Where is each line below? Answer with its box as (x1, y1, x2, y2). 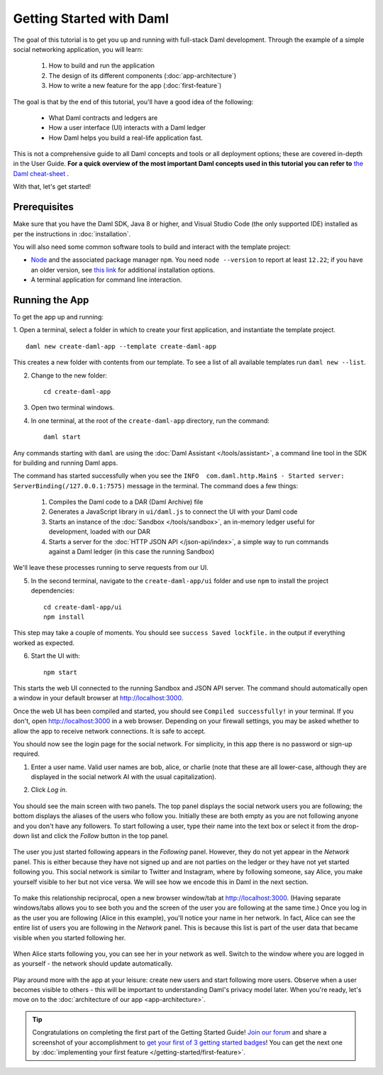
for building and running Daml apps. (13, 458, 118, 467)
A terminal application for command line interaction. (30, 275, 182, 284)
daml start (43, 433, 82, 441)
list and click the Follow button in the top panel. (30, 832, 170, 840)
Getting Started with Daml (13, 11, 170, 26)
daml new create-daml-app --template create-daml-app (26, 342, 216, 351)
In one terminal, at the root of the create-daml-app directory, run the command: (30, 416, 270, 425)
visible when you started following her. (13, 933, 126, 942)
